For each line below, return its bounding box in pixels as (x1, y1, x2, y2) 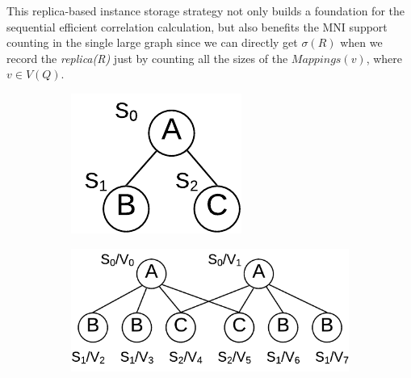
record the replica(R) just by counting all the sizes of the (6, 49, 288, 66)
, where (366, 49, 403, 66)
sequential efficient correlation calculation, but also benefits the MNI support (6, 18, 388, 35)
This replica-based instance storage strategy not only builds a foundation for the (6, 2, 405, 19)
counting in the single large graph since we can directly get (6, 34, 298, 51)
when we (340, 34, 383, 51)
